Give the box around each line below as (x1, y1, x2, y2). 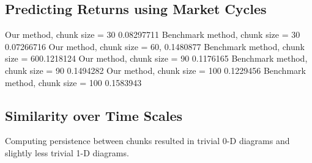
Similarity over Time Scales (5, 106, 182, 125)
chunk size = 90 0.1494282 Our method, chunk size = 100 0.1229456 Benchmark (5, 63, 306, 76)
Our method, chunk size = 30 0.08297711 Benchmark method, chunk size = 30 (5, 28, 300, 41)
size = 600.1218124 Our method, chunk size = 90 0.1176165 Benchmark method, (5, 52, 308, 65)
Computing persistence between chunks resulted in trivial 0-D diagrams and (5, 134, 290, 147)
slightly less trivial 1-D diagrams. (5, 146, 129, 159)
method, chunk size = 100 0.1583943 (5, 76, 142, 89)
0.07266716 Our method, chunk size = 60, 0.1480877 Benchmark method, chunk (5, 40, 305, 53)
